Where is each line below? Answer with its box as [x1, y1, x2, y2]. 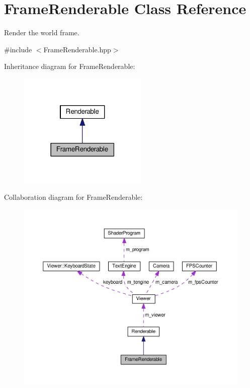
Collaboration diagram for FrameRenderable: [4, 192, 143, 202]
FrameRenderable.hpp [43, 44, 111, 54]
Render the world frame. [4, 27, 79, 38]
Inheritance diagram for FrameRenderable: [4, 61, 135, 71]
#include [4, 44, 32, 54]
